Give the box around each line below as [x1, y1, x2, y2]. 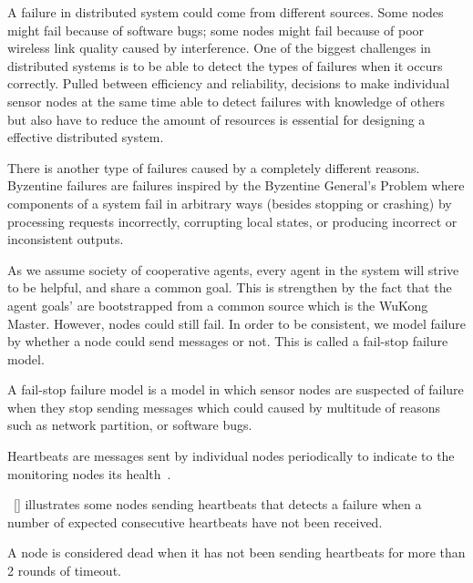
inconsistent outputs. [7, 230, 124, 249]
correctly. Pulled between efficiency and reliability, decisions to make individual [7, 74, 450, 93]
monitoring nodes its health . [7, 464, 171, 483]
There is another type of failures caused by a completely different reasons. [7, 158, 420, 177]
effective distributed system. [7, 128, 164, 147]
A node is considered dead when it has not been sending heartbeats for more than [7, 543, 466, 562]
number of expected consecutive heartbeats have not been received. [7, 512, 383, 531]
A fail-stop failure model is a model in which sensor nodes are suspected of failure [7, 380, 464, 399]
